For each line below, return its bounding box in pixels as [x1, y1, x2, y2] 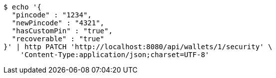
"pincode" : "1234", [11, 11, 92, 19]
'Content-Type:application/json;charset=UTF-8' [20, 51, 210, 59]
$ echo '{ [3, 3, 41, 11]
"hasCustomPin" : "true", [11, 27, 113, 35]
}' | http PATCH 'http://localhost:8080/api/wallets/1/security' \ [3, 43, 273, 51]
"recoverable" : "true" [11, 35, 105, 43]
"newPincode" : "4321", [11, 19, 105, 27]
